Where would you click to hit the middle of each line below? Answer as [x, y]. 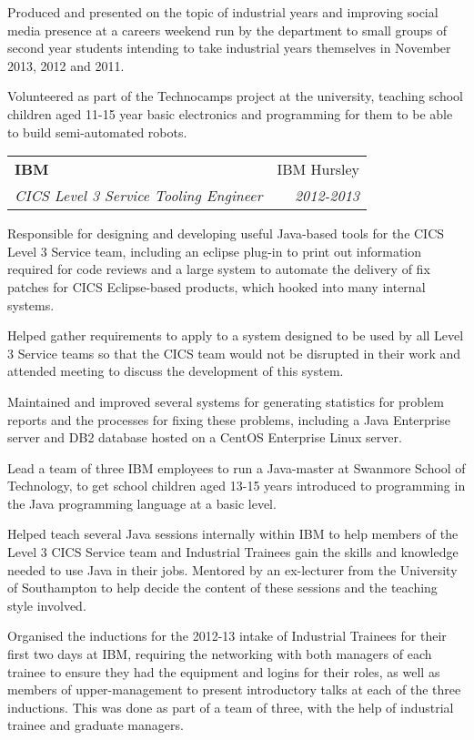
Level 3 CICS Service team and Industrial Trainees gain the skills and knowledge [233, 552]
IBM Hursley [318, 169]
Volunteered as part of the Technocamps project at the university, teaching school [235, 96]
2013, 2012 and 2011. [66, 65]
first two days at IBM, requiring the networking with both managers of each [220, 654]
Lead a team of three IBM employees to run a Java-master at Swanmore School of [237, 467]
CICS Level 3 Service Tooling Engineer [139, 196]
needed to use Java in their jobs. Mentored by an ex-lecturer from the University [232, 569]
